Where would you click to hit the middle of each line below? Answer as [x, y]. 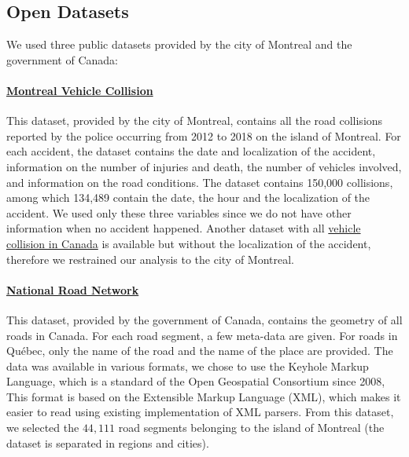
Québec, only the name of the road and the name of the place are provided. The [200, 351]
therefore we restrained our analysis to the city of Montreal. [151, 259]
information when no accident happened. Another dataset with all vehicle [184, 228]
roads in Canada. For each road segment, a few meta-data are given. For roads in [202, 335]
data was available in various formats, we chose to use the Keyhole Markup [188, 366]
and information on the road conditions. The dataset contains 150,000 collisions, [200, 182]
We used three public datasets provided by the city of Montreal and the [179, 44]
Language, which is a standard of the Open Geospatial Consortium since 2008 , [196, 381]
